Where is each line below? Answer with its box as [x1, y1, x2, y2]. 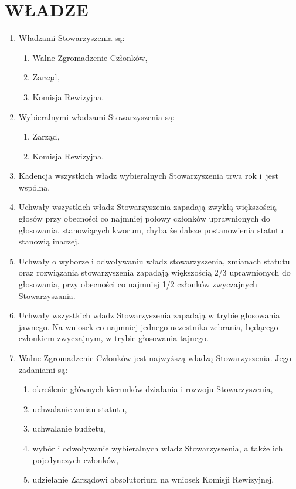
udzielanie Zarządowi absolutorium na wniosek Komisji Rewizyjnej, [32, 473, 274, 485]
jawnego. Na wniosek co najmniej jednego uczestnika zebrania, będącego [18, 320, 278, 332]
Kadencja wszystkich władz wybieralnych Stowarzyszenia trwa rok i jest [18, 169, 278, 182]
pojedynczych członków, [32, 453, 119, 466]
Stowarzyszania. [18, 289, 76, 301]
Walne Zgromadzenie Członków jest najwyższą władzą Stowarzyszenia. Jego [18, 352, 291, 364]
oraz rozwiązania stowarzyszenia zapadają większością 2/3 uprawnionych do [18, 266, 291, 279]
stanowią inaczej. [18, 235, 80, 247]
